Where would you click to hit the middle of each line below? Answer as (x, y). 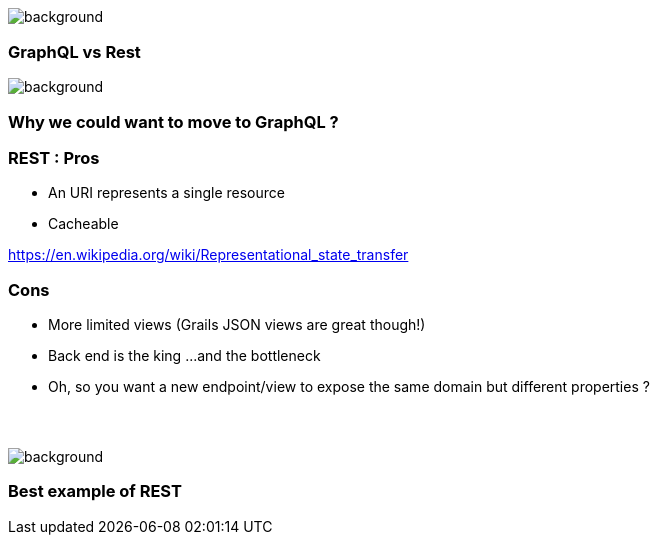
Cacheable (83, 224)
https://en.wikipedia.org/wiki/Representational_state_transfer (208, 255)
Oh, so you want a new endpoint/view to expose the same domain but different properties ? (349, 387)
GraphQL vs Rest (74, 51)
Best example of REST (95, 491)
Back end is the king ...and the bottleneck (184, 356)
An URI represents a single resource (166, 193)
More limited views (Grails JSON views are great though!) (237, 325)
